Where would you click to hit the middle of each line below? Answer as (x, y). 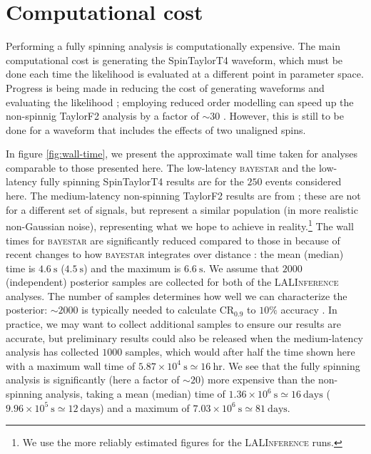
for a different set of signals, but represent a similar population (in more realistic (182, 209)
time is (21, 268)
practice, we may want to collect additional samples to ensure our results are (173, 324)
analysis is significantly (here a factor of (93, 380)
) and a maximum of (145, 407)
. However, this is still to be (284, 116)
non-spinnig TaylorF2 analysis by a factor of (102, 116)
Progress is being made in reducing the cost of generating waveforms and (165, 87)
